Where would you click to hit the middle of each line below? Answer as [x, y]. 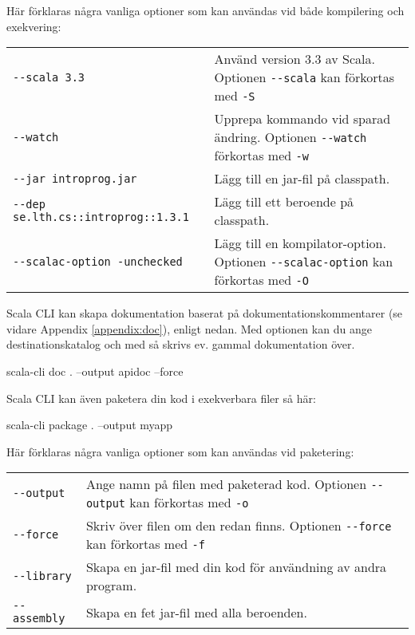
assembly [39, 619]
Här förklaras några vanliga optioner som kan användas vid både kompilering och [206, 10]
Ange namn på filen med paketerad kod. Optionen [226, 484]
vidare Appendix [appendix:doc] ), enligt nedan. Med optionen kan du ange [189, 328]
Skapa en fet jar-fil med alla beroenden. [196, 612]
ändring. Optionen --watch [290, 137]
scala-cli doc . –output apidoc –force [95, 371]
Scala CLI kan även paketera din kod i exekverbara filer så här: [161, 398]
